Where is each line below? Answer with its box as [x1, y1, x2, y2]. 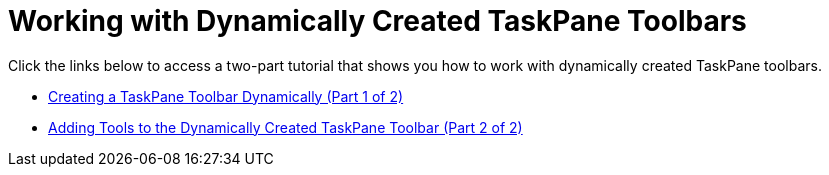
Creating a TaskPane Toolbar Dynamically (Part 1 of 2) [48, 87, 404, 105]
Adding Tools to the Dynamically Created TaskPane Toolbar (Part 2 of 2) [48, 118, 523, 136]
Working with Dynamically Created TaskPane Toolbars [8, 4, 747, 38]
